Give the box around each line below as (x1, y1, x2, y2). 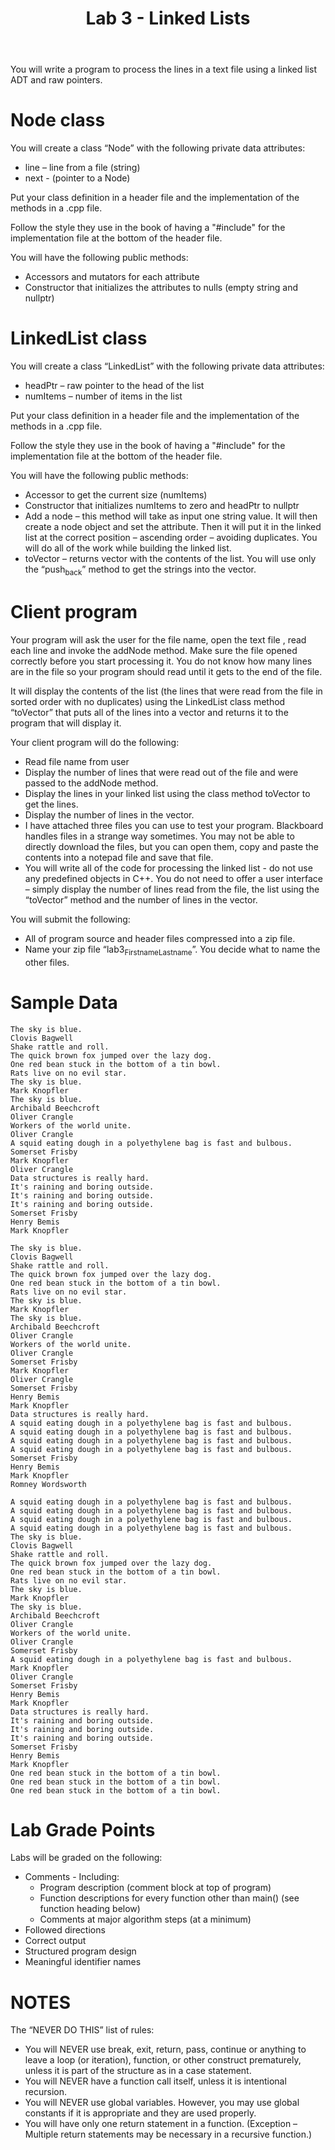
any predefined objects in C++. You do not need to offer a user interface (24, 872, 323, 884)
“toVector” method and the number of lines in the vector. (24, 893, 258, 906)
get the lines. (24, 798, 79, 810)
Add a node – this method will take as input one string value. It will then (24, 510, 318, 522)
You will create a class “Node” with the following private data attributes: (10, 142, 306, 154)
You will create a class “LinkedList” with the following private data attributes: (10, 360, 325, 372)
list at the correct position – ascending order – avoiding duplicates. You (24, 532, 318, 544)
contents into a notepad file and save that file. (24, 851, 214, 863)
